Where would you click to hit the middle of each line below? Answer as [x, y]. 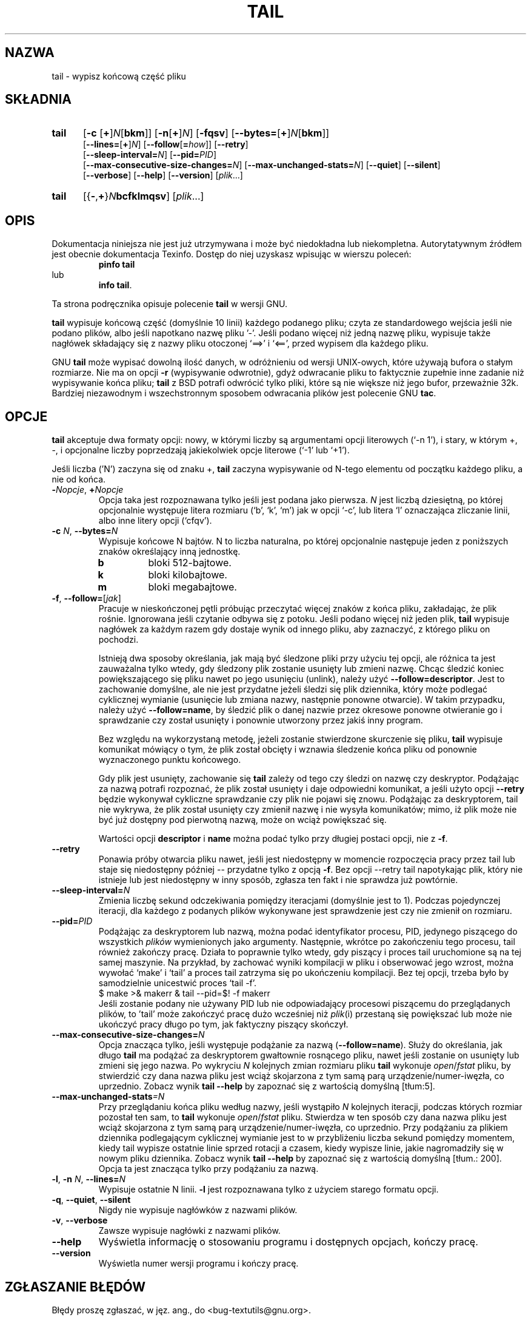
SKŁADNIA [38, 100]
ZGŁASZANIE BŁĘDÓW [75, 1287]
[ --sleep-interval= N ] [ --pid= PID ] [150, 155]
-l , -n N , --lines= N [89, 1179]
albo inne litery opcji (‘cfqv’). [155, 521]
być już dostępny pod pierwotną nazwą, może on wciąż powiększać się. [242, 820]
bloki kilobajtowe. [188, 575]
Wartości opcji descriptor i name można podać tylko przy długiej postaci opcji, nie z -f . [273, 839]
